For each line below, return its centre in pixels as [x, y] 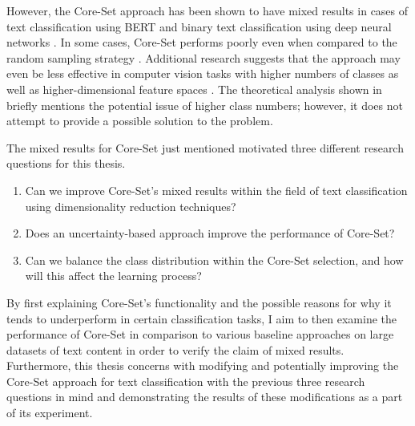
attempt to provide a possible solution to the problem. [140, 121]
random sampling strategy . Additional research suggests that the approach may [203, 57]
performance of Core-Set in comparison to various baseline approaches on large [200, 334]
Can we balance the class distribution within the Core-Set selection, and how [214, 260]
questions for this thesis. [66, 163]
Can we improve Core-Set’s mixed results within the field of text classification [216, 190]
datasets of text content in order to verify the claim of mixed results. [175, 349]
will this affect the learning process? [113, 276]
